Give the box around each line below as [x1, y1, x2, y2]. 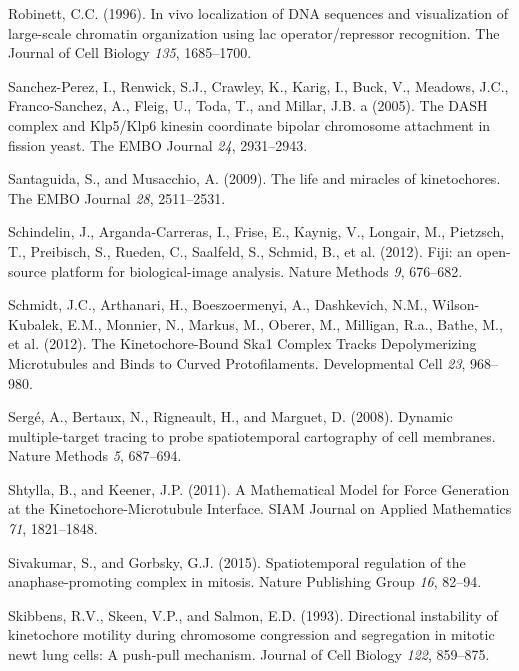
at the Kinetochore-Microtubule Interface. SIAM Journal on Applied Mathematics [8, 498, 512, 519]
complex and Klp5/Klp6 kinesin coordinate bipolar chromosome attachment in [8, 114, 491, 135]
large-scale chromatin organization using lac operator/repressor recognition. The [8, 22, 500, 43]
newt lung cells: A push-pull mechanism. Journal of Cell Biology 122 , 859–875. [8, 644, 490, 665]
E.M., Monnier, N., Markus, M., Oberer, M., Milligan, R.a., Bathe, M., [67, 313, 503, 334]
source [8, 260, 47, 281]
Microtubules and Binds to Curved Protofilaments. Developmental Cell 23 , [8, 352, 466, 373]
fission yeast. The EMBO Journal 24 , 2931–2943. [8, 134, 308, 155]
